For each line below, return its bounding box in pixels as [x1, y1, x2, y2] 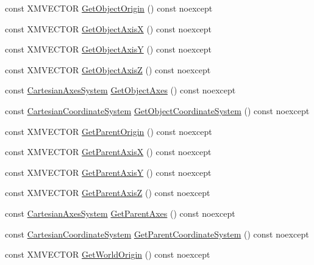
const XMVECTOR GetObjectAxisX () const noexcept [5, 22, 212, 35]
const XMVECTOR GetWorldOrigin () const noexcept [5, 248, 210, 261]
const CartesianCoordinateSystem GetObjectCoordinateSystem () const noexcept [5, 104, 310, 117]
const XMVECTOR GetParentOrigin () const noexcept [5, 125, 212, 137]
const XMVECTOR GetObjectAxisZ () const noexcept [5, 63, 211, 76]
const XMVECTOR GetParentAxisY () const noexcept [5, 165, 212, 178]
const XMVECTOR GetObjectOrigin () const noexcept [5, 2, 213, 14]
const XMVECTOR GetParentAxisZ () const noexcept [5, 186, 210, 199]
